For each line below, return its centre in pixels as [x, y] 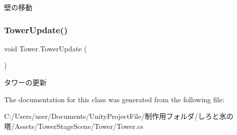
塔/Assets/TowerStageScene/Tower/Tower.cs [74, 126]
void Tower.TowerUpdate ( [46, 48]
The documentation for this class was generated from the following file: [114, 99]
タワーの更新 [25, 82]
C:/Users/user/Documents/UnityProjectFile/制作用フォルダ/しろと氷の [119, 116]
